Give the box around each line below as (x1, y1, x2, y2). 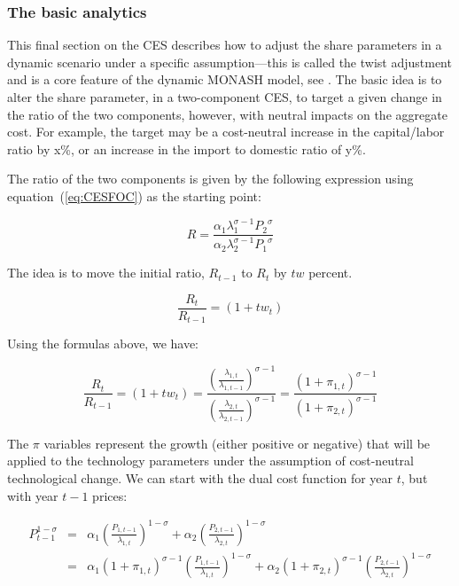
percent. (308, 263, 353, 282)
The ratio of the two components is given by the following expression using (7, 169, 414, 188)
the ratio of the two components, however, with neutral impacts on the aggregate (7, 105, 447, 123)
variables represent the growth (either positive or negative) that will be (43, 434, 431, 452)
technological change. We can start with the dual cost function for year (7, 469, 393, 488)
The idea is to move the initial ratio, (7, 263, 205, 282)
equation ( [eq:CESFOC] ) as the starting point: (7, 186, 261, 205)
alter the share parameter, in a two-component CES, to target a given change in (7, 88, 442, 105)
